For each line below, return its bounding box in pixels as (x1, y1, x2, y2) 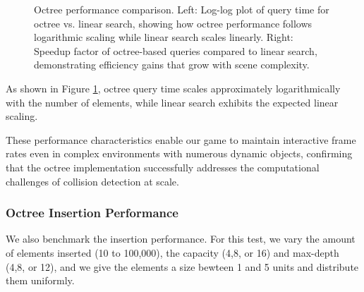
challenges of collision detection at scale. (6, 174, 179, 188)
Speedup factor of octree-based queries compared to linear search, (34, 43, 317, 58)
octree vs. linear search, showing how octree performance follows (34, 16, 313, 30)
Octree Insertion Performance (6, 204, 178, 221)
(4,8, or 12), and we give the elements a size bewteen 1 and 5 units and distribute (6, 259, 359, 274)
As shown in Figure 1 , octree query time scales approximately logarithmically (6, 80, 341, 95)
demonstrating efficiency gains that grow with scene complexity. (34, 57, 310, 72)
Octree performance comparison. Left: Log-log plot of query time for (34, 2, 329, 16)
